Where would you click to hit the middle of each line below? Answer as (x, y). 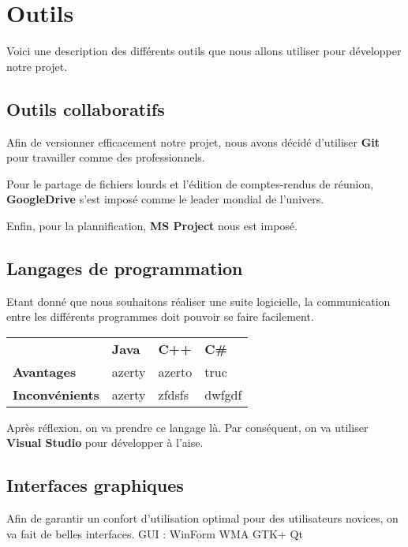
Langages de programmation (125, 268)
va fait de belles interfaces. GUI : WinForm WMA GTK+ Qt (155, 533)
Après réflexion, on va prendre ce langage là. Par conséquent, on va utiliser (187, 427)
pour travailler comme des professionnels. (106, 157)
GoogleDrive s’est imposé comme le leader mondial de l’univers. (165, 199)
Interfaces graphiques (95, 485)
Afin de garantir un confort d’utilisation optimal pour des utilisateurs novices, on (202, 518)
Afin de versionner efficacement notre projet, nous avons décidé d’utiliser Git (193, 141)
